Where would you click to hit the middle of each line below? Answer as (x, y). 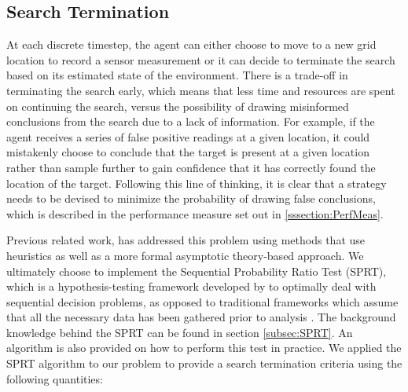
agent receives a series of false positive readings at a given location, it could (188, 136)
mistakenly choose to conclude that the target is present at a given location (188, 152)
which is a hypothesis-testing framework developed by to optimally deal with (191, 286)
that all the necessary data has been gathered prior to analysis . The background (201, 317)
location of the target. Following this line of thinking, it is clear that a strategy (197, 183)
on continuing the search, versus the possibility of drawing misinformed (178, 106)
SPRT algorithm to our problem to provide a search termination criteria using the (204, 363)
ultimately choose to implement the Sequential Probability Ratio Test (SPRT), (197, 271)
